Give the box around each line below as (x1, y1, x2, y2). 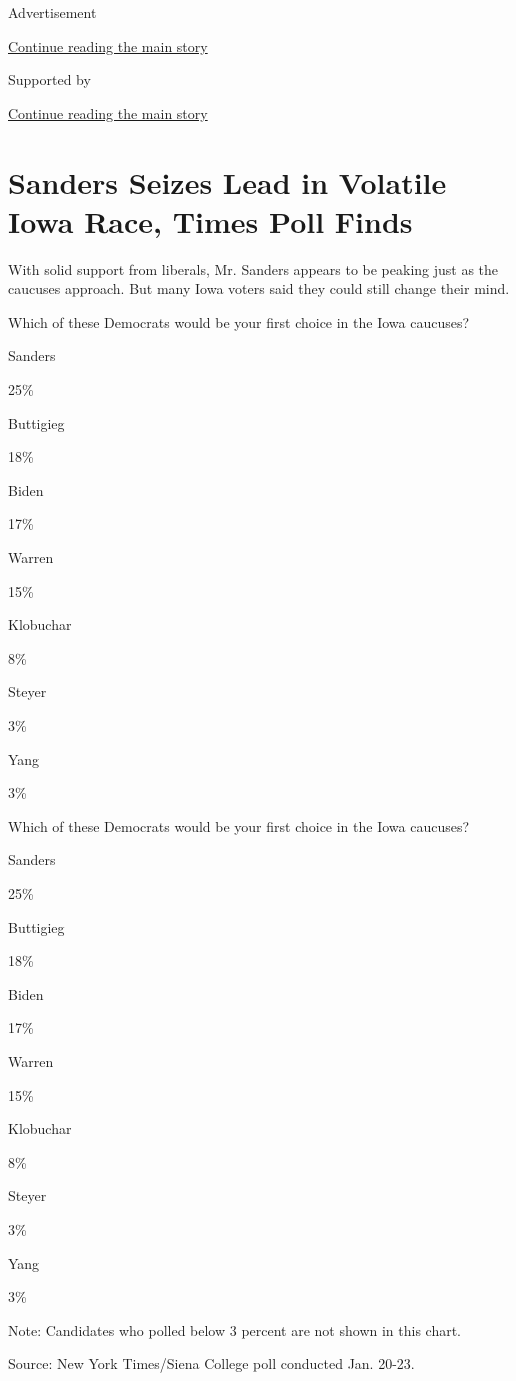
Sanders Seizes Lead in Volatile (8, 161, 447, 202)
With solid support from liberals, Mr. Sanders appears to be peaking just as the (8, 258, 499, 279)
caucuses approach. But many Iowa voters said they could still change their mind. (8, 278, 510, 299)
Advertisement (8, 2, 97, 22)
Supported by (8, 69, 91, 90)
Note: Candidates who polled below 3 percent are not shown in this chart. (8, 1319, 462, 1340)
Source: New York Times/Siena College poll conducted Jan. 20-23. (8, 1353, 415, 1374)
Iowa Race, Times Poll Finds (8, 200, 413, 241)
